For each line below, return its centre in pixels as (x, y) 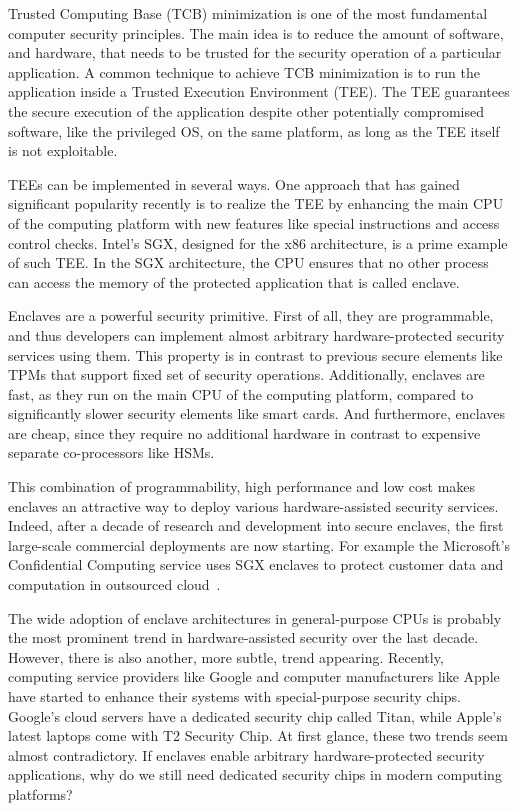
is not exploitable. (63, 150)
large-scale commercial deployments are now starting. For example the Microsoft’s (259, 544)
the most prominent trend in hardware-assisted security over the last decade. (243, 637)
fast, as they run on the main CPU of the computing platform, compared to (241, 393)
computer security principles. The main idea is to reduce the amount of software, (256, 32)
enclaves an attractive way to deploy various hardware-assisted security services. (253, 505)
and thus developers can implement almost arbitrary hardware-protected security (256, 334)
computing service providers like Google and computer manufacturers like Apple (254, 676)
